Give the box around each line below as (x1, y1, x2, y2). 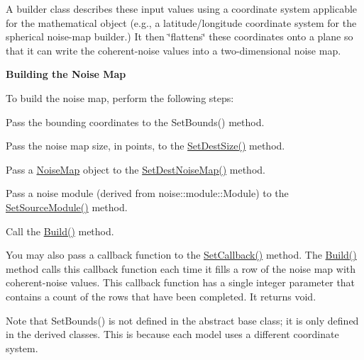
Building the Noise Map (6, 67, 126, 81)
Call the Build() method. (6, 223, 114, 238)
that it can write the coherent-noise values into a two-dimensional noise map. (6, 43, 341, 57)
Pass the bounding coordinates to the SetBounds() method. (6, 114, 265, 129)
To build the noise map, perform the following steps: (6, 90, 234, 105)
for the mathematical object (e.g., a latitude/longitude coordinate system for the (6, 15, 357, 30)
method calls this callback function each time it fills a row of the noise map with (6, 261, 356, 276)
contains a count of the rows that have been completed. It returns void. (6, 288, 316, 303)
